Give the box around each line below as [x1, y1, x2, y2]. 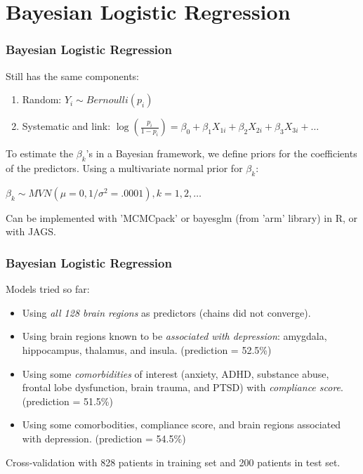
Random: [22, 92, 62, 107]
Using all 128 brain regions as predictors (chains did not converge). [22, 305, 311, 320]
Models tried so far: [6, 282, 90, 296]
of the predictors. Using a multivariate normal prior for [6, 160, 243, 175]
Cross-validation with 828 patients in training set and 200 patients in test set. [6, 454, 341, 469]
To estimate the [6, 146, 74, 161]
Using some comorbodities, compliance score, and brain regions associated [22, 417, 341, 432]
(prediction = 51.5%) [22, 393, 113, 408]
